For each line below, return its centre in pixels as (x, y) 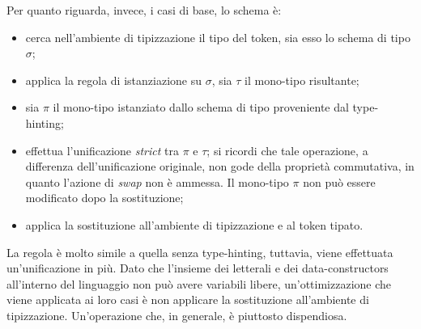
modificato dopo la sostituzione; (104, 198)
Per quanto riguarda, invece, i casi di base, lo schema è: (144, 10)
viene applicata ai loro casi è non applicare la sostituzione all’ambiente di (188, 299)
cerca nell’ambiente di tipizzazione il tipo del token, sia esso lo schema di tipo (218, 37)
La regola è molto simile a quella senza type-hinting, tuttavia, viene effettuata (200, 252)
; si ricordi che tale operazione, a (287, 150)
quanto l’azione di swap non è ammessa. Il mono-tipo (157, 181)
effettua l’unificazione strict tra (102, 150)
